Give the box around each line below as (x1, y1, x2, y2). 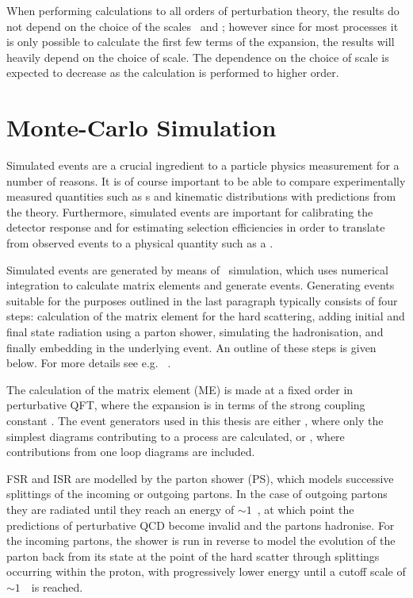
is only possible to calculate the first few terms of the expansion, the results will (6, 33, 395, 50)
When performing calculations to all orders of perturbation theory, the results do (6, 2, 400, 18)
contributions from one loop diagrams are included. (6, 443, 255, 460)
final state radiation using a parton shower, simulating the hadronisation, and (6, 324, 384, 340)
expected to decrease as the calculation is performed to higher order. (6, 64, 339, 81)
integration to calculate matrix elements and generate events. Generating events (6, 277, 395, 293)
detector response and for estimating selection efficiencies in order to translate (6, 219, 385, 236)
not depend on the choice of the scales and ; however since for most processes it (6, 17, 399, 34)
